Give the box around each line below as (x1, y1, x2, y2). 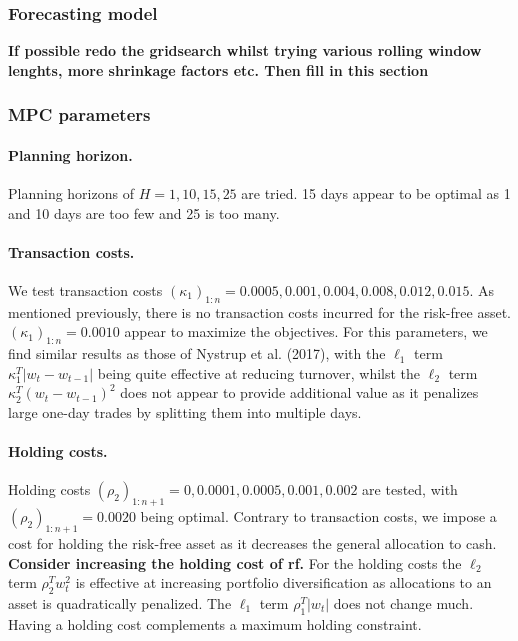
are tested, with (362, 479, 458, 500)
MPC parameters (8, 102, 151, 127)
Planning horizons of (8, 183, 134, 204)
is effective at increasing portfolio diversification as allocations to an (75, 572, 492, 593)
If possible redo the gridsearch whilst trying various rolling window (8, 40, 482, 61)
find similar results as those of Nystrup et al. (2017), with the (8, 343, 386, 364)
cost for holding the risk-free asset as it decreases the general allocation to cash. (8, 532, 497, 553)
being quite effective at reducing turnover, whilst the (97, 362, 421, 383)
